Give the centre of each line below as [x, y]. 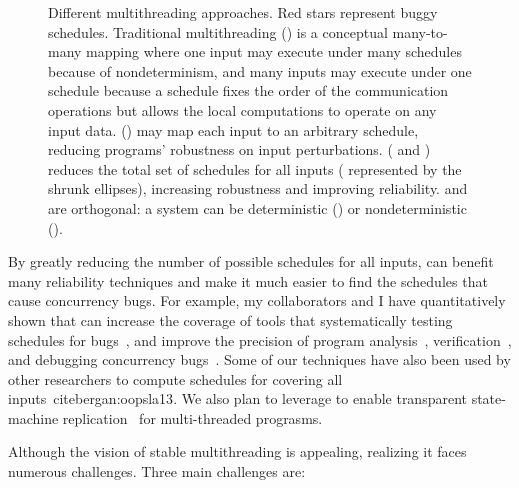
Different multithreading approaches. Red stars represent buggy [243, 12]
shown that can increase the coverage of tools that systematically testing [230, 319]
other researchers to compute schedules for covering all [175, 378]
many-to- [420, 31]
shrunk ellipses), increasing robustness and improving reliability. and [258, 188]
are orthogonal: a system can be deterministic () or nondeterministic [257, 207]
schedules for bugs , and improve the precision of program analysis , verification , [260, 339]
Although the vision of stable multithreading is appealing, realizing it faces [237, 451]
